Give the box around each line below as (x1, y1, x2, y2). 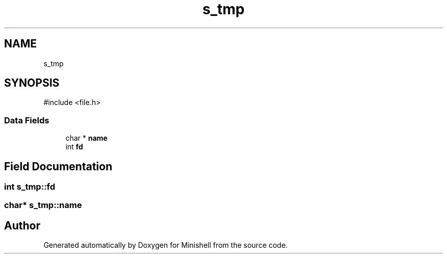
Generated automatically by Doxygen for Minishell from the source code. (43, 241, 288, 250)
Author (4, 219, 40, 232)
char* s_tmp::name (4, 200, 82, 211)
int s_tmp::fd (4, 182, 56, 192)
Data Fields (4, 115, 49, 125)
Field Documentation (4, 160, 112, 173)
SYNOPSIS (4, 76, 60, 90)
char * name (65, 134, 108, 143)
